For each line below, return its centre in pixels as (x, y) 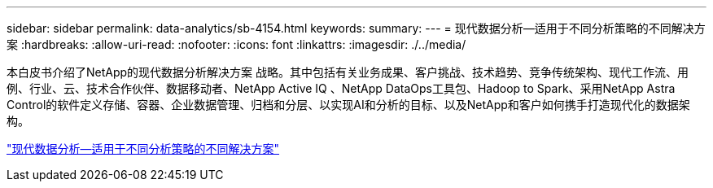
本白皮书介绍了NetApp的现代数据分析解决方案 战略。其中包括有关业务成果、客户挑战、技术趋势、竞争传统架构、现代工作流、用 (348, 72)
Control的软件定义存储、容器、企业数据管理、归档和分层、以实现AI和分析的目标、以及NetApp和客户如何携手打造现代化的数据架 (348, 105)
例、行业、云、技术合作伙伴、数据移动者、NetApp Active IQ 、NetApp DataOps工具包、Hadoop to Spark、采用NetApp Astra (341, 88)
